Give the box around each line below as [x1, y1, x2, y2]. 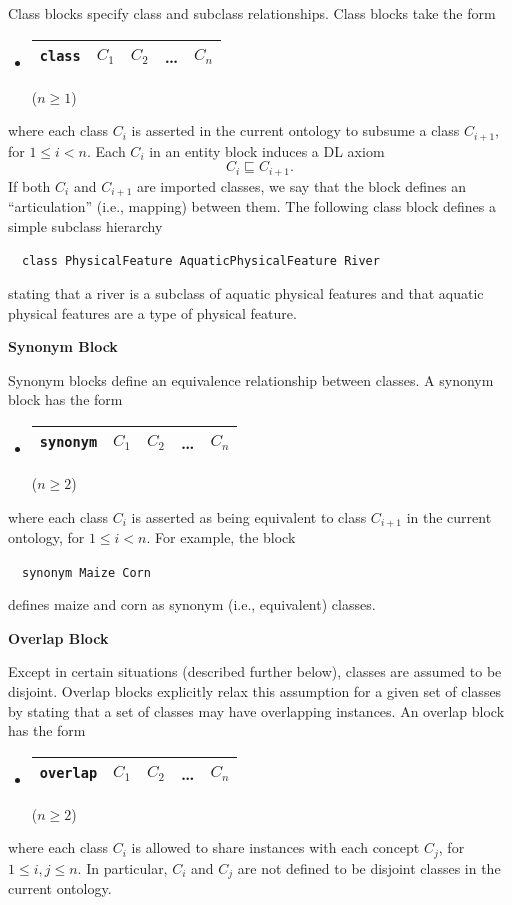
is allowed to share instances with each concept [131, 837, 420, 858]
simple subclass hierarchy [8, 215, 163, 236]
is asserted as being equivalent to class [131, 506, 367, 527]
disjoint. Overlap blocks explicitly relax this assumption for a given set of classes [8, 681, 502, 702]
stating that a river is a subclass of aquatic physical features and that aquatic [8, 282, 484, 303]
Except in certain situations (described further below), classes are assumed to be [8, 661, 502, 682]
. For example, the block [146, 527, 296, 547]
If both [8, 175, 51, 196]
